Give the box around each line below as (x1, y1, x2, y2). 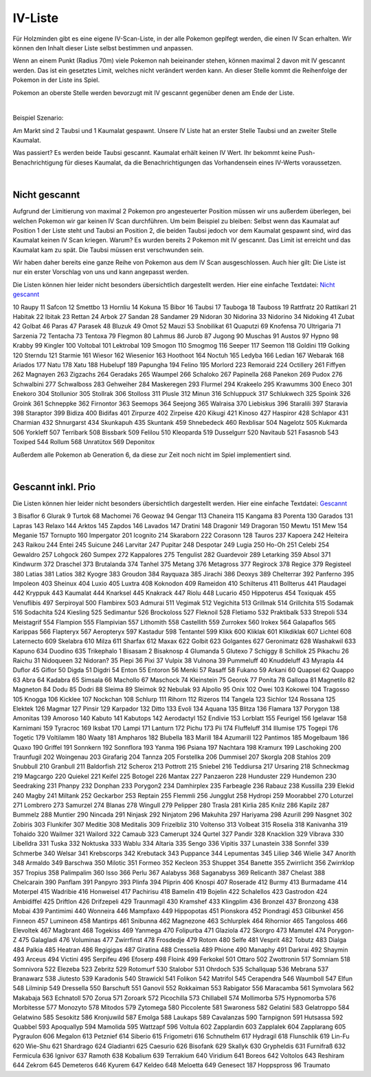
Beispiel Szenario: (12, 114, 64, 122)
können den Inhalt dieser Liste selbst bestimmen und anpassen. (12, 43, 194, 52)
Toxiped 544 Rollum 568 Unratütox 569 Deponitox (12, 438, 155, 446)
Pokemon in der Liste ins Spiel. (12, 76, 100, 84)
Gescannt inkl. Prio (12, 481, 96, 492)
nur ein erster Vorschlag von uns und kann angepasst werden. (12, 268, 189, 276)
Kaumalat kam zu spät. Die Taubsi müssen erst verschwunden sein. (12, 245, 204, 254)
